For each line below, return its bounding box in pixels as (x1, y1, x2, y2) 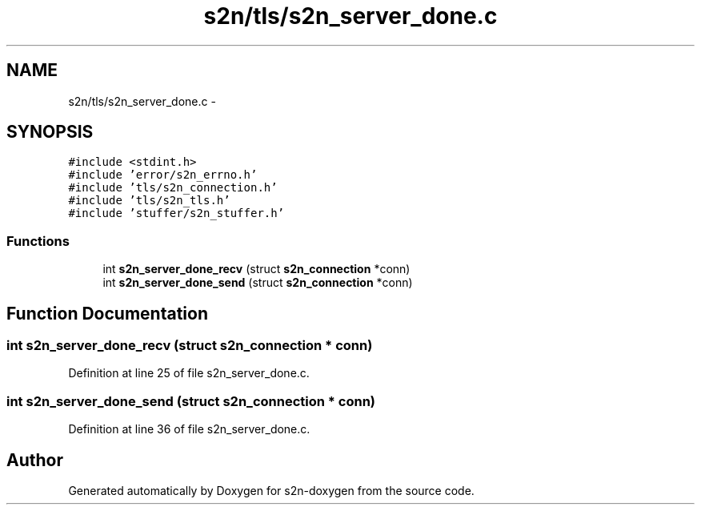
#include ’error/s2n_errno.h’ (68, 168, 258, 182)
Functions (6, 232, 70, 249)
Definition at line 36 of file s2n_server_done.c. (68, 422, 310, 437)
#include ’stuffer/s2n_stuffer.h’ (68, 207, 285, 220)
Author (6, 449, 63, 470)
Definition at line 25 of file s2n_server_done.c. (68, 366, 310, 380)
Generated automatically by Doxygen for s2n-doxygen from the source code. (68, 484, 475, 497)
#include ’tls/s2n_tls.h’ (68, 194, 230, 207)
